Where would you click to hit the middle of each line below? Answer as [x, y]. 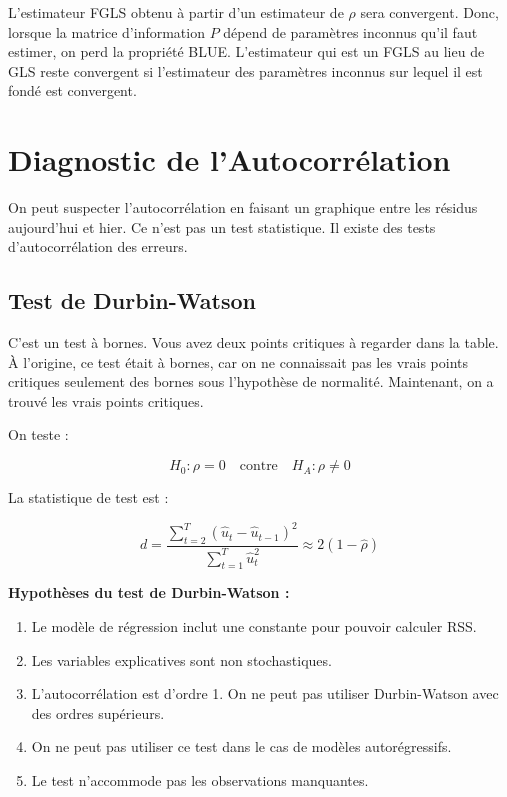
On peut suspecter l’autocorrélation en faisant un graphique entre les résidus [243, 207]
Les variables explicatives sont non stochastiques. [181, 659]
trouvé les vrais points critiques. [106, 400]
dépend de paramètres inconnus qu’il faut [350, 31]
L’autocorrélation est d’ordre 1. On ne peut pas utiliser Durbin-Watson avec [265, 693]
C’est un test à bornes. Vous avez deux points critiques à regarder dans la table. [253, 342]
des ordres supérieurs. [98, 712]
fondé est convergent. [72, 90]
